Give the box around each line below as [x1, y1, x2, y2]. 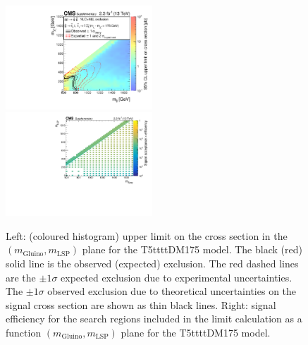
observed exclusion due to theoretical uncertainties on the [47, 284, 297, 298]
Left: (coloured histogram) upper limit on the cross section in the [6, 228, 288, 243]
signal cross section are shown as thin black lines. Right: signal [6, 297, 276, 312]
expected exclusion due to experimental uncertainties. [61, 270, 292, 284]
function [6, 325, 42, 339]
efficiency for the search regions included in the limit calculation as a [6, 311, 302, 326]
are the [6, 270, 36, 284]
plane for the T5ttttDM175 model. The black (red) [82, 242, 302, 257]
